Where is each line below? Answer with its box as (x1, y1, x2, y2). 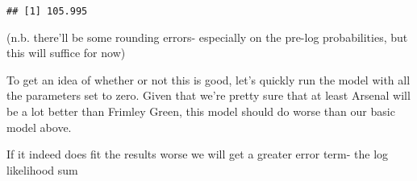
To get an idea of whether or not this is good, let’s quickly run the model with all (6, 71, 411, 88)
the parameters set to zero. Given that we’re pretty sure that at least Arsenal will (6, 87, 411, 104)
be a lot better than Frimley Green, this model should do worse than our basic (6, 103, 395, 120)
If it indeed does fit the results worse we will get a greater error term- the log (6, 146, 389, 162)
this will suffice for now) (6, 44, 126, 61)
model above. (6, 118, 72, 135)
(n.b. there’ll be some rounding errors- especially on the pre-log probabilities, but (6, 28, 408, 45)
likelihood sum (6, 161, 78, 178)
